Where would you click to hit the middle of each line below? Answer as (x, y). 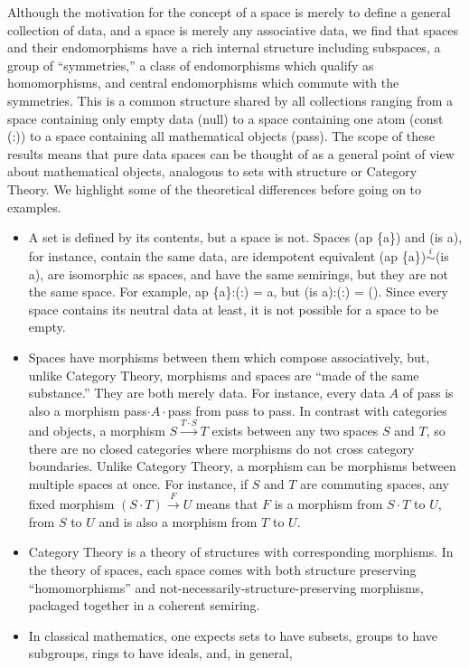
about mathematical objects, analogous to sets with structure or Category (212, 171)
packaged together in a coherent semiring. (144, 605)
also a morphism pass (88, 410)
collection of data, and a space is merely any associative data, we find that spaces (233, 29)
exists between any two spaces (295, 431)
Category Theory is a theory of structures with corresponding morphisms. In (241, 552)
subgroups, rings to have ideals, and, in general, (160, 653)
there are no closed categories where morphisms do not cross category (221, 448)
